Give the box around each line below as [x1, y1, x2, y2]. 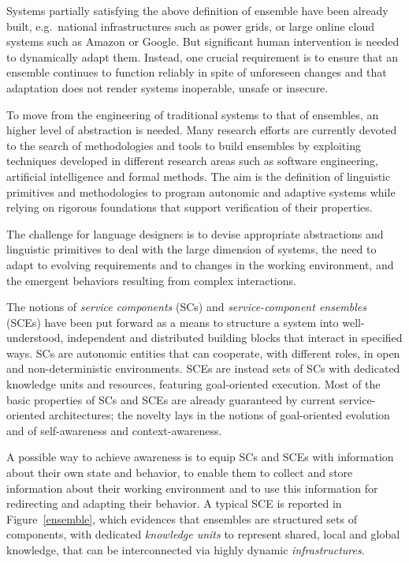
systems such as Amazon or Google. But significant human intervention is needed [6, 33, 400, 50]
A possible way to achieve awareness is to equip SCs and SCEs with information [6, 449, 394, 465]
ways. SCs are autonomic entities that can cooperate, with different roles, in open [6, 344, 400, 361]
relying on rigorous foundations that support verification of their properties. [6, 199, 373, 216]
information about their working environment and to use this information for [6, 479, 378, 496]
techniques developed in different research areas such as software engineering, [6, 152, 378, 169]
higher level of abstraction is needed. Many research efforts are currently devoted [6, 122, 397, 138]
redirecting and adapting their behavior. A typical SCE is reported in [6, 495, 342, 512]
